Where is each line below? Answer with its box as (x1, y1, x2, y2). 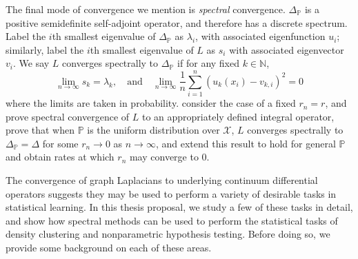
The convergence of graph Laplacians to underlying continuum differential (6, 173, 318, 187)
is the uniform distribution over (87, 123, 220, 137)
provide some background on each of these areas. (6, 240, 212, 255)
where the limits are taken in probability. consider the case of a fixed (6, 96, 296, 110)
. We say (12, 56, 50, 70)
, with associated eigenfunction (195, 29, 326, 43)
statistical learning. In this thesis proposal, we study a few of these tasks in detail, (6, 200, 353, 214)
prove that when (6, 123, 74, 137)
